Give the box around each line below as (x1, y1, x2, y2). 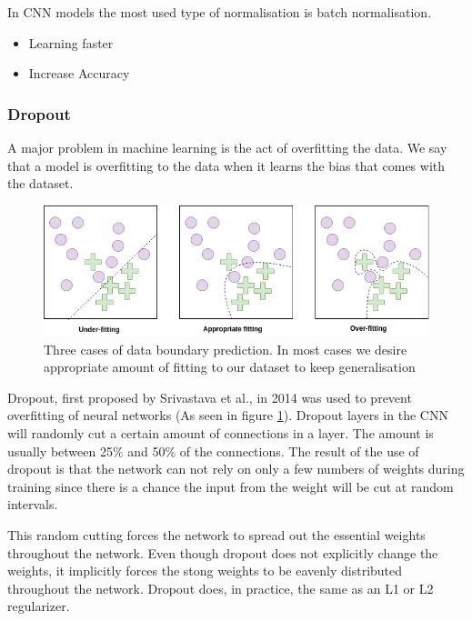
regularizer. (7, 596, 70, 616)
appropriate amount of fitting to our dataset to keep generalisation (44, 357, 416, 376)
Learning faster (28, 33, 114, 52)
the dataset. (7, 174, 74, 193)
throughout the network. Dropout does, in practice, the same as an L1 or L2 (7, 578, 434, 597)
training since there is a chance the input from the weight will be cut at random (7, 476, 454, 496)
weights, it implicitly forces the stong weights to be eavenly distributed (7, 561, 403, 580)
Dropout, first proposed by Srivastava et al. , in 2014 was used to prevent (7, 387, 412, 406)
